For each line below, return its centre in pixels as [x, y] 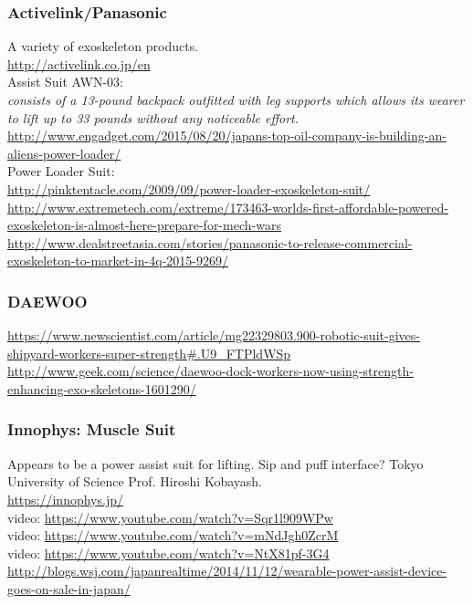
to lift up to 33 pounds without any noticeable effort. [153, 117]
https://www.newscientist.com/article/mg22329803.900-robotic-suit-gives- [214, 335]
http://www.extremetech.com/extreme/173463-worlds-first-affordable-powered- [228, 207]
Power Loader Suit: [61, 171]
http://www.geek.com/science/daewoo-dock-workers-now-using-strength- [210, 371]
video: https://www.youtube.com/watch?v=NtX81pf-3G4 [168, 553]
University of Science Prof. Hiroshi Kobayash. [135, 481]
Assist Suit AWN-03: [66, 82]
